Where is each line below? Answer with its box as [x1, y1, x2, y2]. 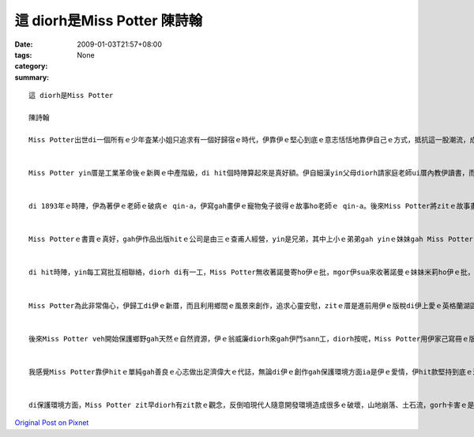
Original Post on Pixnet [14, 418, 89, 428]
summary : [14, 72, 50, 82]
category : [14, 62, 48, 71]
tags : [14, 50, 32, 59]
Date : [14, 40, 33, 49]
